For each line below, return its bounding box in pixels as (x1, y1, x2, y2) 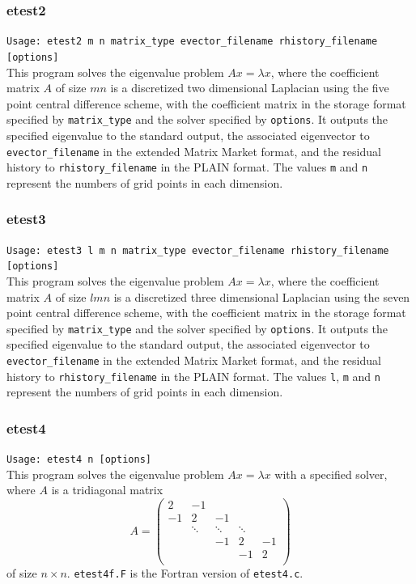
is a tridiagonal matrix (51, 481, 163, 498)
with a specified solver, (274, 465, 388, 482)
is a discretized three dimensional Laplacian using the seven (113, 288, 410, 305)
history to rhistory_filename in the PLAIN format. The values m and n (6, 159, 368, 176)
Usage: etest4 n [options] (6, 454, 151, 466)
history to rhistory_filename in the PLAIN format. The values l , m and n (6, 367, 380, 384)
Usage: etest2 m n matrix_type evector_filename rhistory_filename (6, 36, 378, 48)
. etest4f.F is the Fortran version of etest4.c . (66, 565, 304, 582)
